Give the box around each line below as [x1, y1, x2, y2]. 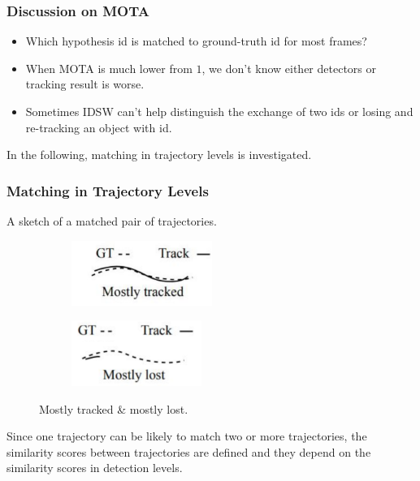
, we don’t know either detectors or [201, 59, 376, 76]
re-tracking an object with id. [25, 118, 172, 135]
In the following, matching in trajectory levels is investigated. [6, 146, 312, 163]
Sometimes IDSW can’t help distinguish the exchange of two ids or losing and [25, 103, 414, 119]
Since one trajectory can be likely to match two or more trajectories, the [6, 427, 367, 444]
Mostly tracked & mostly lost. [39, 400, 188, 417]
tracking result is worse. [25, 75, 145, 92]
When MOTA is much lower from [25, 59, 193, 76]
